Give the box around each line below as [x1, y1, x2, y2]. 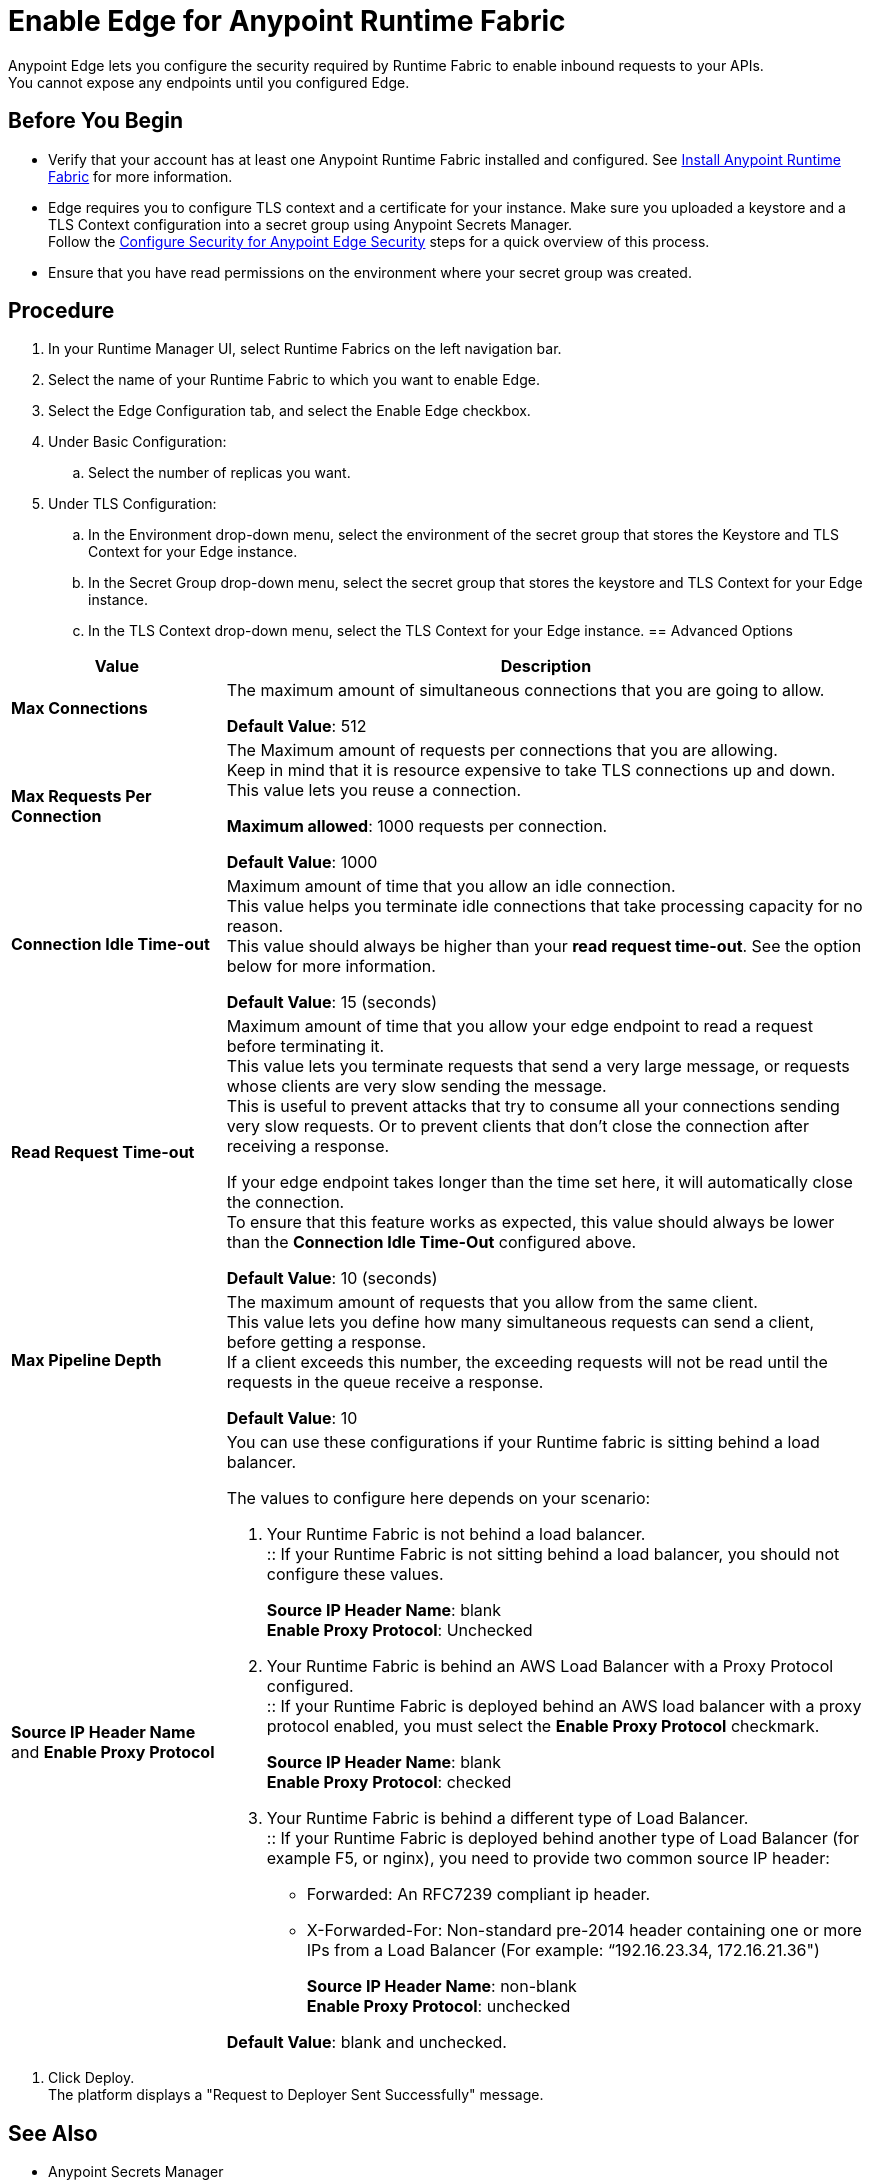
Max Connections [11, 698, 148, 719]
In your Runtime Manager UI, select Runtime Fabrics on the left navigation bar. [48, 340, 562, 358]
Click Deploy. [48, 2069, 135, 2087]
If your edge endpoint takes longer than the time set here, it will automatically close [226, 1172, 853, 1193]
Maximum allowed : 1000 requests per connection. [226, 816, 608, 837]
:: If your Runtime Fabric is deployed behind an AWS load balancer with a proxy [266, 1696, 862, 1717]
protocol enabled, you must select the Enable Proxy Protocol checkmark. [266, 1716, 820, 1737]
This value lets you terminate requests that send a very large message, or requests [226, 1056, 850, 1077]
